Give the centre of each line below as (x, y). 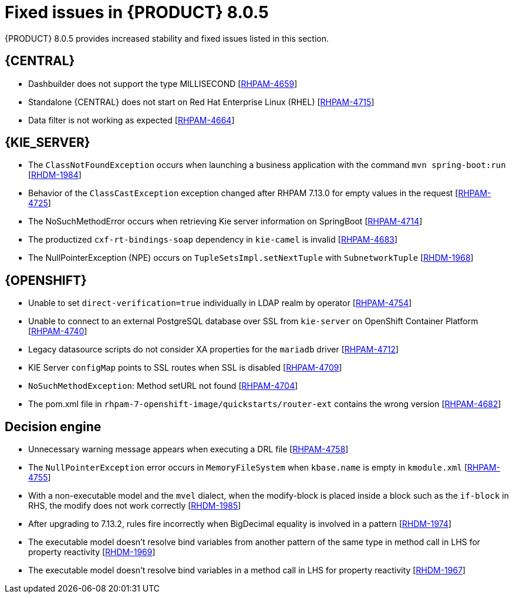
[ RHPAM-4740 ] (58, 331)
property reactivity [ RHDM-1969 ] (92, 552)
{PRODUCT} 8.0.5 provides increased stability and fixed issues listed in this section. (167, 38)
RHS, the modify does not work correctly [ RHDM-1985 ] (135, 506)
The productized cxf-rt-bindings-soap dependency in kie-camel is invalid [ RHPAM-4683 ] (213, 240)
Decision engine (53, 426)
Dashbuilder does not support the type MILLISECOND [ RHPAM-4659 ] (163, 83)
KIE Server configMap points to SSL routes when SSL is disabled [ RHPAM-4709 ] (185, 368)
